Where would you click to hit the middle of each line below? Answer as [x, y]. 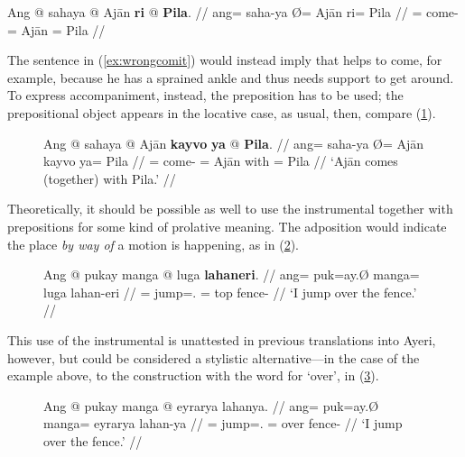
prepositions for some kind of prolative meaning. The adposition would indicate [227, 226]
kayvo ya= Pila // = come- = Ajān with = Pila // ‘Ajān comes [221, 161]
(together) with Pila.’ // [110, 178]
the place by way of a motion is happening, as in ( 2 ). [153, 244]
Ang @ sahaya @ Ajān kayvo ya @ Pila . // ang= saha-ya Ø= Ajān [234, 143]
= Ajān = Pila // [56, 29]
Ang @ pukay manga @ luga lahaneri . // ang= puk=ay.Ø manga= [232, 274]
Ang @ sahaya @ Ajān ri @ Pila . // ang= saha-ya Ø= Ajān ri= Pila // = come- [233, 12]
